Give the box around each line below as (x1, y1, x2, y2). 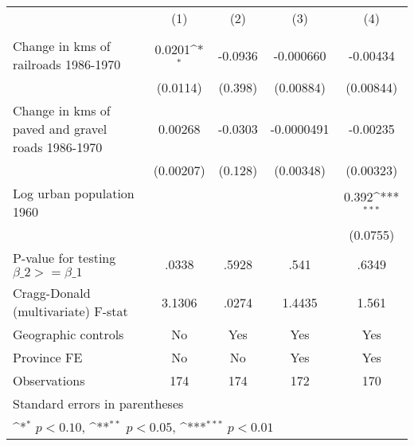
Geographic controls (13, 325, 124, 343)
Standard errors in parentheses (13, 394, 184, 413)
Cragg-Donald (13, 284, 91, 302)
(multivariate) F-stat (13, 302, 128, 320)
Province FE (13, 348, 83, 366)
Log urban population (13, 184, 135, 202)
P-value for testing (13, 248, 116, 267)
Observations (13, 371, 85, 389)
